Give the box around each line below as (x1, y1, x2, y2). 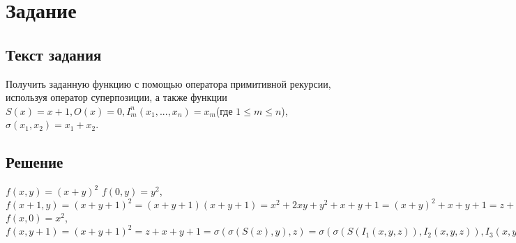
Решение (6, 151, 63, 173)
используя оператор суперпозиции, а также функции (6, 90, 227, 104)
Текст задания (6, 43, 102, 65)
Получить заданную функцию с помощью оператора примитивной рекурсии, (6, 76, 331, 91)
